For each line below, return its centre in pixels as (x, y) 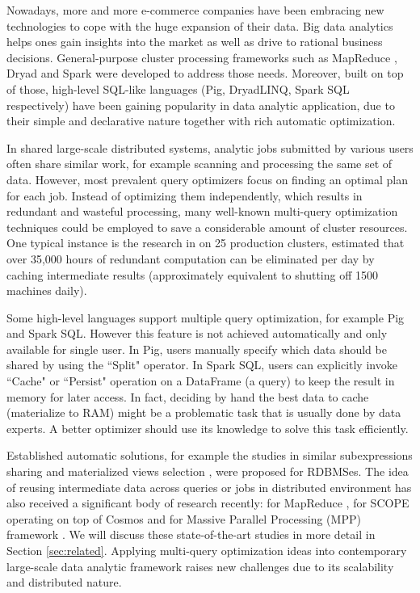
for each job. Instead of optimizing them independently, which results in (185, 195)
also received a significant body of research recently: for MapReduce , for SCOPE (208, 503)
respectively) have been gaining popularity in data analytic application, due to (201, 105)
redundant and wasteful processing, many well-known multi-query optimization (202, 211)
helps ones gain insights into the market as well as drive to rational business (195, 42)
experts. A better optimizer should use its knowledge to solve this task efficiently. (208, 428)
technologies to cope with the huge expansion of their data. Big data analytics (200, 25)
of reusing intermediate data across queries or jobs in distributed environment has (209, 487)
